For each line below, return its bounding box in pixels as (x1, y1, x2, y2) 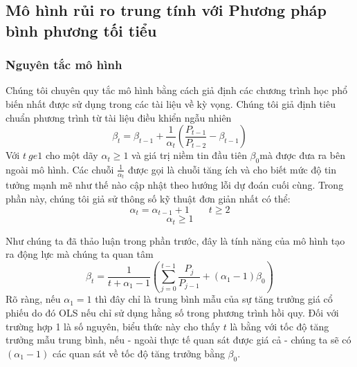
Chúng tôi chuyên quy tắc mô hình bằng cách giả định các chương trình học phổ (6, 83, 347, 97)
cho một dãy (45, 148, 98, 162)
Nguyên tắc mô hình (6, 56, 122, 73)
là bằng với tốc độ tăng (230, 319, 329, 333)
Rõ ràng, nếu (6, 292, 61, 306)
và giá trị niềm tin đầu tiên (131, 148, 247, 162)
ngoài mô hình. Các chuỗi (6, 162, 114, 176)
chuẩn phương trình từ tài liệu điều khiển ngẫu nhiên (6, 110, 232, 124)
